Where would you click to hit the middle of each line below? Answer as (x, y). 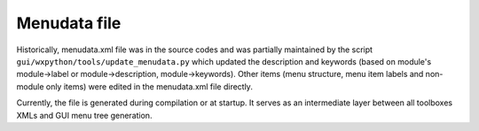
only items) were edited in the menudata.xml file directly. (149, 86)
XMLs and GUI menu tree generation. (84, 115)
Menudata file (69, 23)
